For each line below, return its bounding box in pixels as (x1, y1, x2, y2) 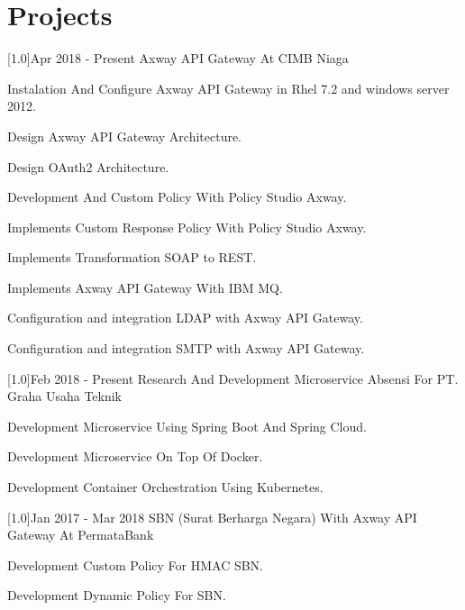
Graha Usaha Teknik (7, 387, 123, 405)
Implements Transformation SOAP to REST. (7, 248, 257, 267)
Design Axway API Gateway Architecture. (7, 126, 242, 145)
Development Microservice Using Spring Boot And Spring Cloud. (7, 416, 367, 435)
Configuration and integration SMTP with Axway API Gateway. (7, 339, 365, 358)
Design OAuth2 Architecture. (7, 157, 169, 176)
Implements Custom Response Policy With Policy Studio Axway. (7, 217, 367, 236)
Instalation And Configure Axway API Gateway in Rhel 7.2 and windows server (7, 78, 450, 97)
